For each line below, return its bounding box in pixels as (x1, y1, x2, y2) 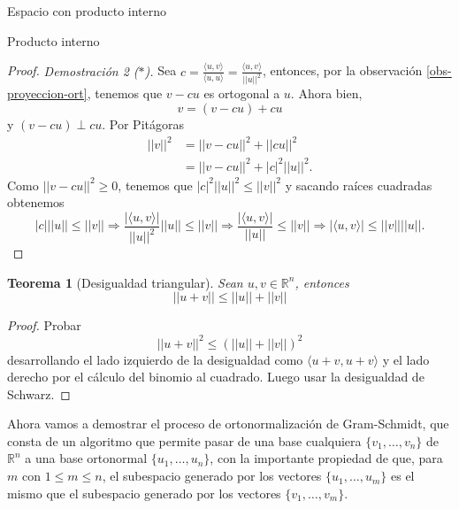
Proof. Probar (7, 316, 81, 335)
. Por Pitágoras (102, 114, 184, 133)
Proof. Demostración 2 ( (7, 61, 139, 80)
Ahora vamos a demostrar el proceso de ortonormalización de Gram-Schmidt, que (7, 414, 449, 433)
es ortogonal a (203, 84, 280, 103)
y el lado (382, 350, 430, 368)
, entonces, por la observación (262, 61, 423, 80)
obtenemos (7, 193, 65, 212)
